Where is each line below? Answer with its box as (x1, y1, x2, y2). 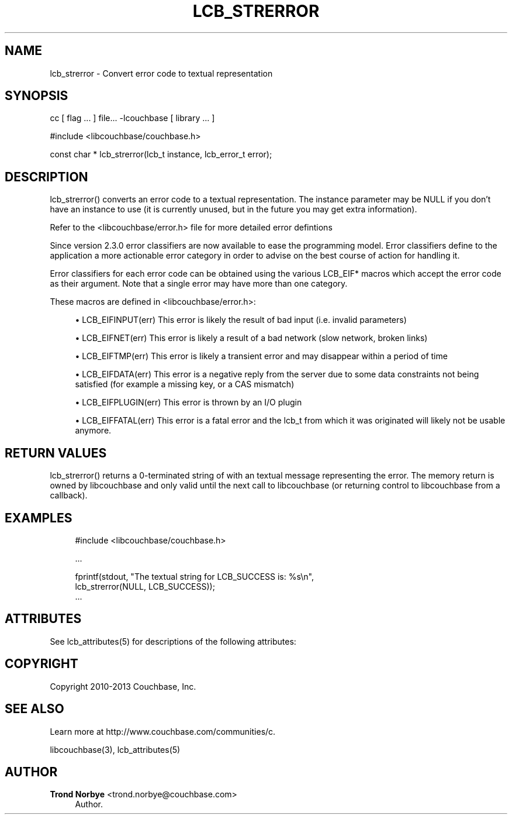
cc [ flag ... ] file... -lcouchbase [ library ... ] (50, 113, 215, 123)
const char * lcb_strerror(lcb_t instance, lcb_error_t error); (50, 149, 272, 160)
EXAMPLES (5, 510, 72, 525)
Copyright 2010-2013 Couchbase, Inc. (50, 681, 196, 691)
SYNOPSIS (5, 88, 68, 104)
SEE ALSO (5, 701, 64, 717)
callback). (50, 490, 88, 501)
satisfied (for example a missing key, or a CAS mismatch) (75, 379, 295, 390)
